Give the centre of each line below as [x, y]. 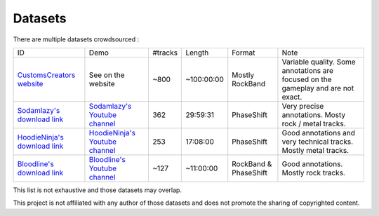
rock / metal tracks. [314, 123]
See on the [107, 75]
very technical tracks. [318, 142]
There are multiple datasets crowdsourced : [76, 39]
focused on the [307, 79]
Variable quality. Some [319, 62]
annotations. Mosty [314, 114]
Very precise [303, 106]
